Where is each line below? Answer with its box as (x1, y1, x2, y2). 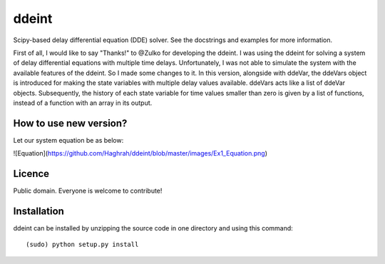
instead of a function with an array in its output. (13, 98, 153, 107)
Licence (13, 168, 50, 180)
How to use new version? (13, 117, 128, 129)
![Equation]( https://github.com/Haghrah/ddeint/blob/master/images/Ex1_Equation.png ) (13, 149, 267, 158)
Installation (13, 205, 64, 217)
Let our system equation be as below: (13, 136, 124, 144)
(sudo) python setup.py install (26, 240, 139, 249)
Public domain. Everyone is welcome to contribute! (13, 186, 163, 196)
